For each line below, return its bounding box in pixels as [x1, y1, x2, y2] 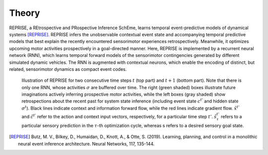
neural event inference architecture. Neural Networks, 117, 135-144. [18, 141, 155, 147]
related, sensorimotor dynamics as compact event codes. [9, 66, 127, 72]
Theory [9, 7, 40, 18]
